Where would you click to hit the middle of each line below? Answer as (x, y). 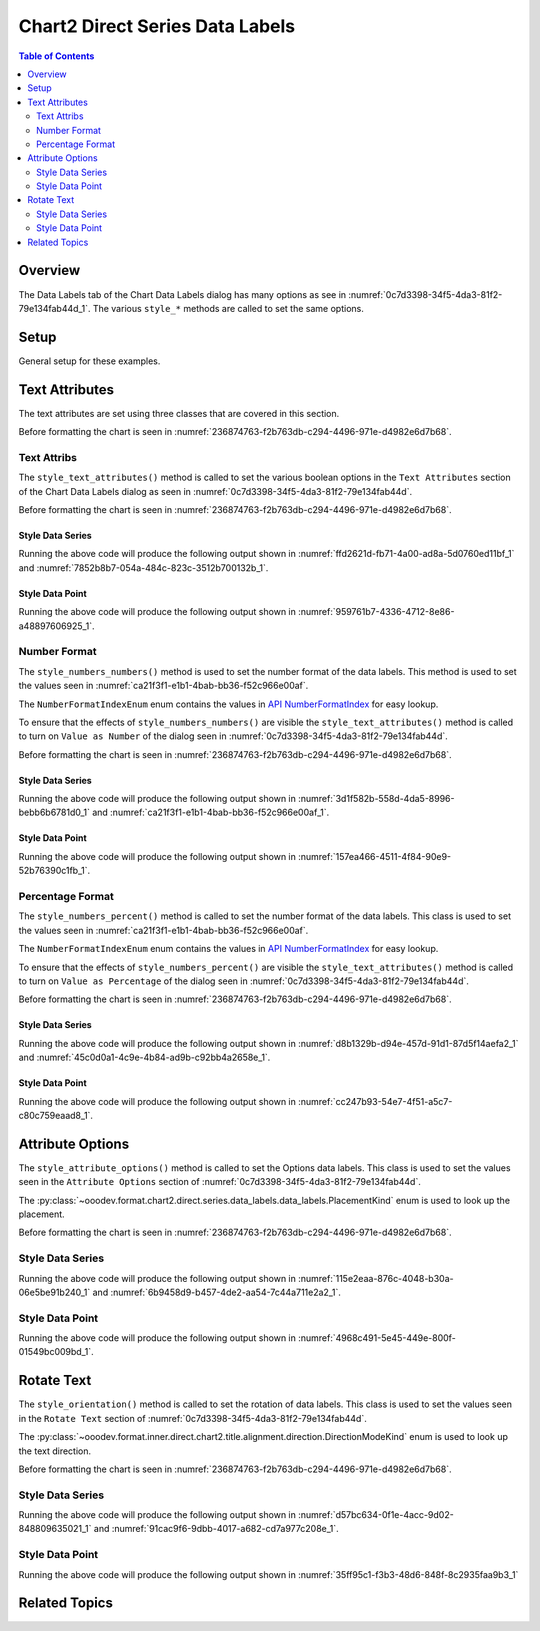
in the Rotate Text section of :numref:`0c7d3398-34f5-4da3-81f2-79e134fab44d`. (192, 1418)
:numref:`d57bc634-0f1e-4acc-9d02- (376, 1515)
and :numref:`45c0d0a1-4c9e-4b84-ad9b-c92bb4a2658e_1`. (144, 1057)
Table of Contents (56, 56)
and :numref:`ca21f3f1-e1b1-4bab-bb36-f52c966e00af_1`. (210, 812)
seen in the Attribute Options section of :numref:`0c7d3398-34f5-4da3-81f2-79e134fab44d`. (220, 1182)
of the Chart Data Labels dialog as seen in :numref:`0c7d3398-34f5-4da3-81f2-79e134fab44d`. (215, 491)
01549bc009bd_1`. (56, 1352)
